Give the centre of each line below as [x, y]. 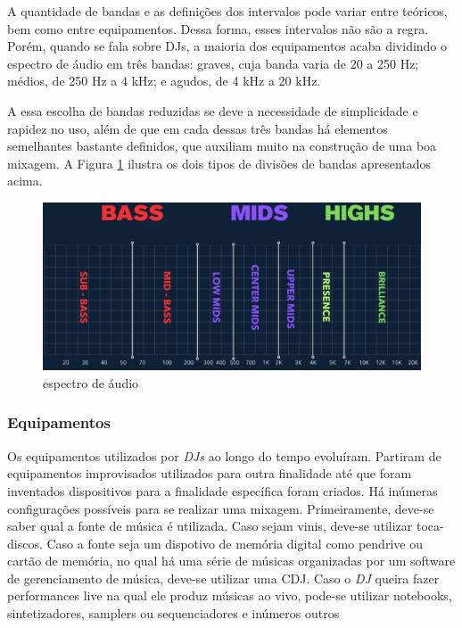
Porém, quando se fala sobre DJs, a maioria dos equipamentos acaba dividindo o [227, 46]
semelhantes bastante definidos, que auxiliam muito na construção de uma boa [222, 146]
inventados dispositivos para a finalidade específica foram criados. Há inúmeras [223, 490]
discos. [25, 543]
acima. [25, 181]
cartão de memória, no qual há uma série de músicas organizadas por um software [231, 561]
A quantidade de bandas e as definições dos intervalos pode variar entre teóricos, [227, 11]
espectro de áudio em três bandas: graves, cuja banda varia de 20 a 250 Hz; [213, 63]
